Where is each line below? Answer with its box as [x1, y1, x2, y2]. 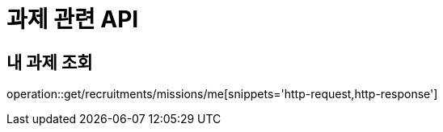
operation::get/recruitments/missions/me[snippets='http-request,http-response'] [6, 87, 438, 101]
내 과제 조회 [6, 52, 93, 72]
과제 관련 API [6, 6, 139, 33]
